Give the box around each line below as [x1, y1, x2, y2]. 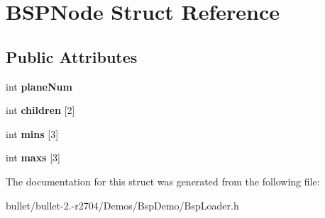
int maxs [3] [6, 150, 60, 165]
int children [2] [6, 103, 75, 117]
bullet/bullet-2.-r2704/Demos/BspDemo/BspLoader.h [6, 197, 239, 212]
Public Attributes [6, 45, 138, 67]
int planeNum [6, 79, 72, 93]
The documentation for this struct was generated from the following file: [6, 173, 320, 188]
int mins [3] [6, 126, 59, 141]
